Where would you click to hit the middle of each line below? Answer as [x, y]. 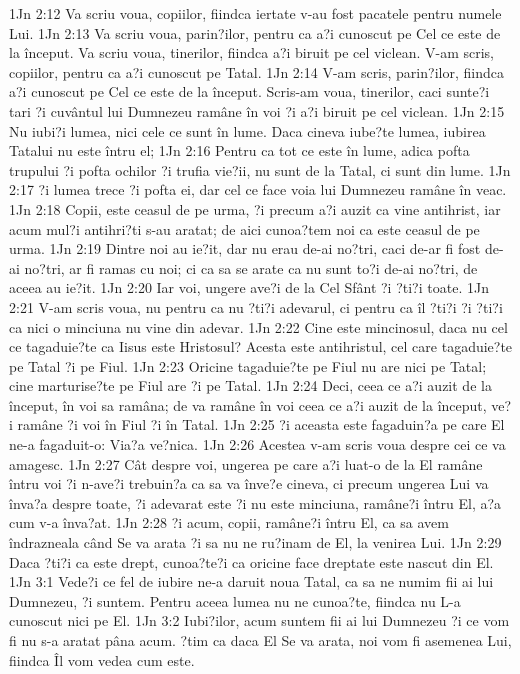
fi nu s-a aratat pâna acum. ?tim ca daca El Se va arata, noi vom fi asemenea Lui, [260, 640]
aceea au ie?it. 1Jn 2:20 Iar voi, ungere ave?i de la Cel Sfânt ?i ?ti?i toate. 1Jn [249, 287]
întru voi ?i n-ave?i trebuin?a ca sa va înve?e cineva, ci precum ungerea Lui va [249, 483]
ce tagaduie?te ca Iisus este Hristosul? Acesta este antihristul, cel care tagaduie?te [261, 346]
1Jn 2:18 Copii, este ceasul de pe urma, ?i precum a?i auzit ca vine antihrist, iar [255, 208]
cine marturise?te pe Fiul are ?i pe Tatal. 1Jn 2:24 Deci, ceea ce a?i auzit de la [250, 385]
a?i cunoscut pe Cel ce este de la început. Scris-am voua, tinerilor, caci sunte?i [249, 91]
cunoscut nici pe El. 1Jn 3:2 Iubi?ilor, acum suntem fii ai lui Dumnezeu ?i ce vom [259, 620]
